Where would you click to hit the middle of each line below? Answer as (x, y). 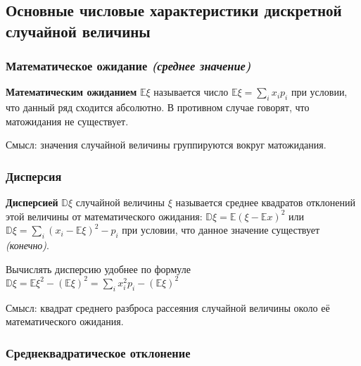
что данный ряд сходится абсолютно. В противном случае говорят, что (158, 107)
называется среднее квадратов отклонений (266, 202)
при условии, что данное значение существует (221, 230)
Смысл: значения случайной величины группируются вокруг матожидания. (166, 145)
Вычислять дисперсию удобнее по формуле (98, 269)
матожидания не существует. (67, 121)
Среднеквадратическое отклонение (98, 352)
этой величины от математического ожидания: (104, 216)
